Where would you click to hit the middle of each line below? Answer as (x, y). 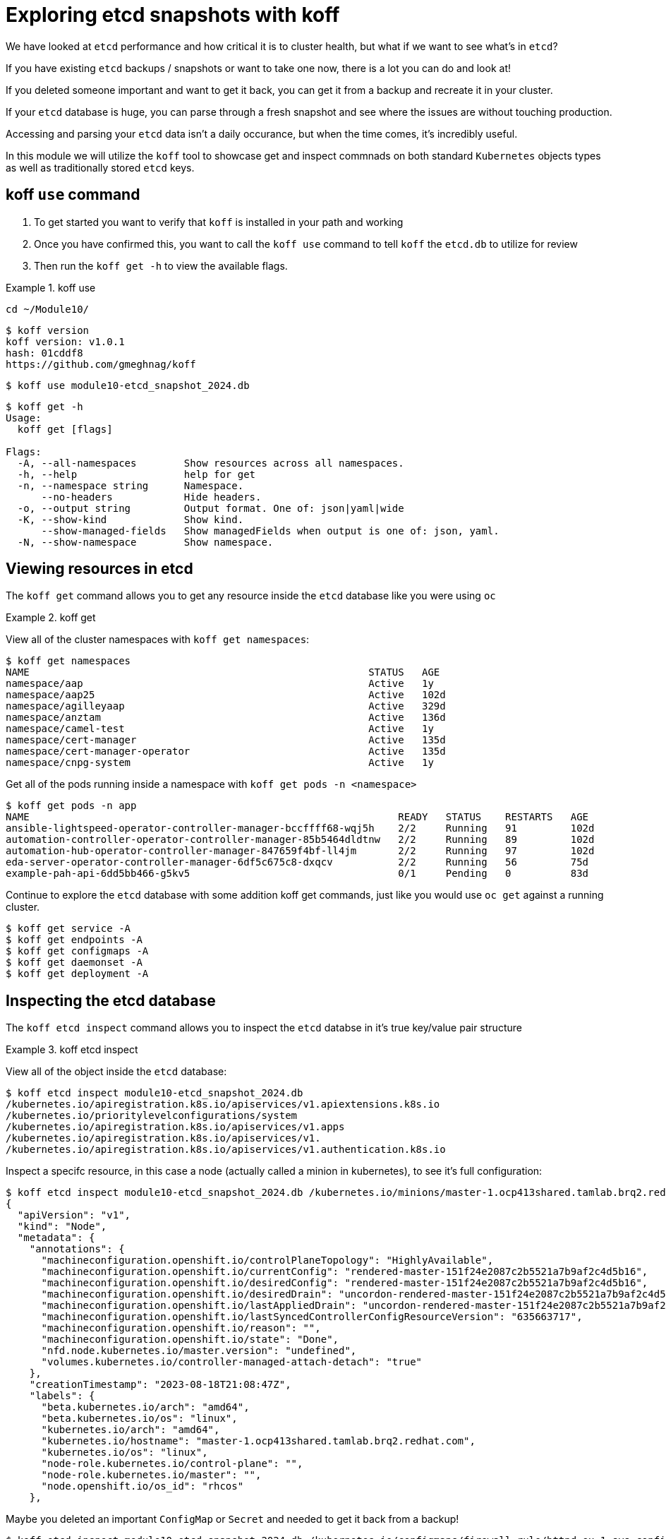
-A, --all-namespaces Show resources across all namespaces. (211, 463)
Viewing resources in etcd (99, 569)
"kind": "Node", (62, 1227)
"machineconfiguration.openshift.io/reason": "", (181, 1328)
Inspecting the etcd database (111, 1000)
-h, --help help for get (137, 474)
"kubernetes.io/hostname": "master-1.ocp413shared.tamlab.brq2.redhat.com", (258, 1441)
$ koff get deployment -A (77, 974)
